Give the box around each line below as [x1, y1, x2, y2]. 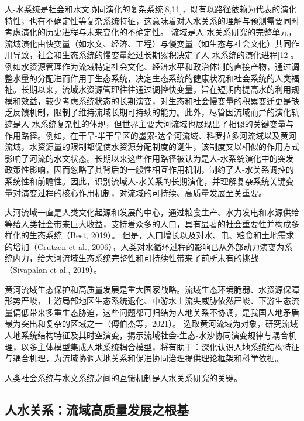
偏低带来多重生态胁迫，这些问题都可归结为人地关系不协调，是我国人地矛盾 [12, 306, 299, 318]
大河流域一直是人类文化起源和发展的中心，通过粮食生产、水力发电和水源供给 [5, 206, 299, 218]
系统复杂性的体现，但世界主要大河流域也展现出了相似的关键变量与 [40, 117, 294, 129]
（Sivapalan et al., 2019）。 [5, 263, 102, 276]
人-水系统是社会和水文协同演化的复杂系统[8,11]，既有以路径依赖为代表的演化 [5, 3, 297, 15]
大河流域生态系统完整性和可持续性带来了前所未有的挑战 [45, 252, 258, 264]
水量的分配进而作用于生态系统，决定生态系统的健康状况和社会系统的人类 [12, 71, 291, 84]
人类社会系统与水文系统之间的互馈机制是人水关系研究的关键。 [5, 371, 242, 384]
